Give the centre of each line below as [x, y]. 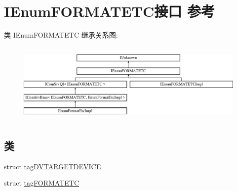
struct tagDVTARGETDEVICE [53, 166]
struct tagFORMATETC [41, 183]
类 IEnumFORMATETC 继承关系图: [61, 35]
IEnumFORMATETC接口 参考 [110, 11]
